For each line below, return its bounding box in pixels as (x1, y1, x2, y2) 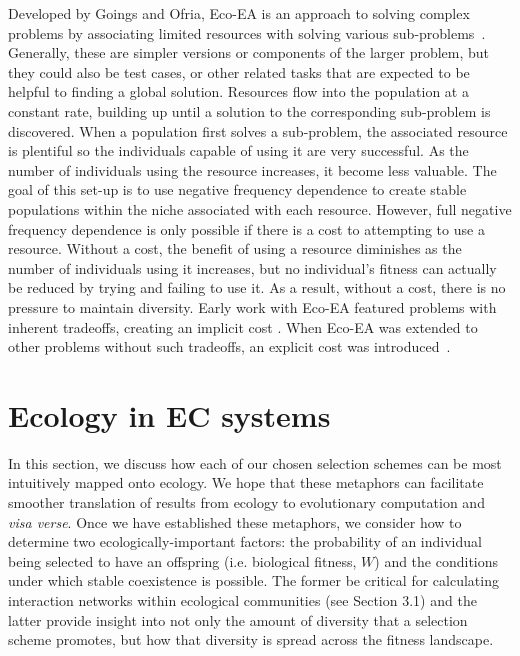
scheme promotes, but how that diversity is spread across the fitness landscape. (8, 629, 494, 650)
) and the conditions (374, 550, 499, 571)
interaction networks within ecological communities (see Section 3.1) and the (8, 589, 477, 610)
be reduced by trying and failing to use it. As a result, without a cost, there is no (8, 277, 506, 298)
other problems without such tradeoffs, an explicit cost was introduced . (8, 336, 451, 357)
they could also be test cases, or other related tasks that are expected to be (8, 61, 470, 82)
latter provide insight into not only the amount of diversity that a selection (8, 609, 468, 630)
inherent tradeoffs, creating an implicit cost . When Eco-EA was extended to (8, 316, 478, 337)
